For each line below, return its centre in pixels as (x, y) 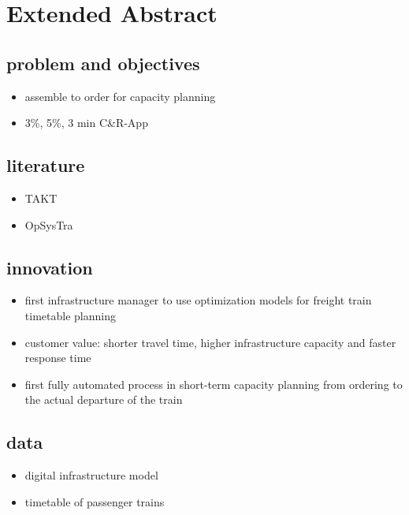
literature (46, 165)
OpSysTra (49, 224)
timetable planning (70, 315)
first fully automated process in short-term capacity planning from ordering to (214, 384)
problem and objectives (103, 63)
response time (58, 358)
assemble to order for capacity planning (120, 96)
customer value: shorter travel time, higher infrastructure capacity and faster (210, 342)
